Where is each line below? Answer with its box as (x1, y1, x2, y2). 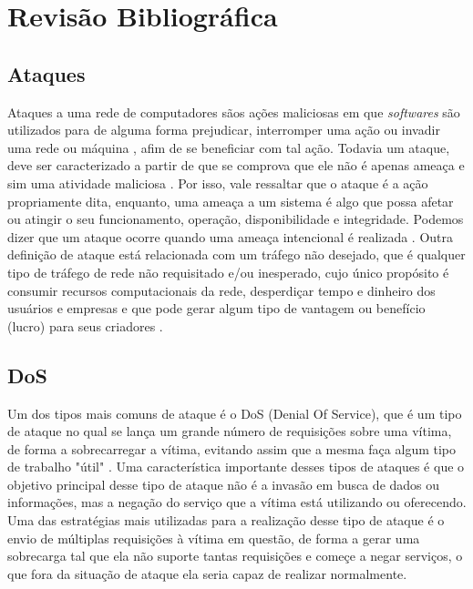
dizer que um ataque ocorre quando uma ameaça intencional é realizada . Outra (7, 227, 454, 246)
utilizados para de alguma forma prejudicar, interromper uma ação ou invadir (7, 120, 440, 139)
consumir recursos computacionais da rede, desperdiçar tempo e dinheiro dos (7, 280, 436, 300)
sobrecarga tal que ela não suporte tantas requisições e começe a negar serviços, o (7, 546, 463, 565)
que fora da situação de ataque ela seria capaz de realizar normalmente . (7, 564, 407, 583)
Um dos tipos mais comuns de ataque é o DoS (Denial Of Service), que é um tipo (7, 403, 462, 422)
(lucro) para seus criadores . (7, 316, 163, 335)
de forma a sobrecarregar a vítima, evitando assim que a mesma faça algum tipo (7, 439, 457, 458)
